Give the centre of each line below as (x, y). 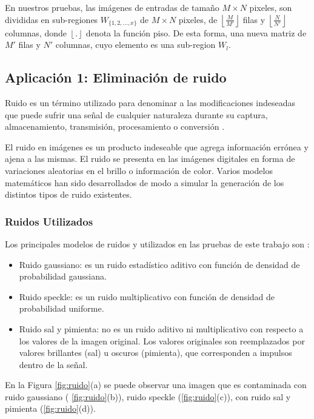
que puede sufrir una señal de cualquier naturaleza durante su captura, (136, 114)
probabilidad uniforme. (62, 308)
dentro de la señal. (53, 364)
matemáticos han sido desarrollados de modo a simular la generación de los (145, 182)
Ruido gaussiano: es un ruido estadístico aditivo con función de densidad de (159, 264)
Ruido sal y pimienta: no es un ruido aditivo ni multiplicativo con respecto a (161, 328)
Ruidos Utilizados (49, 221)
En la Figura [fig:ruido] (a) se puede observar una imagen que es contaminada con (156, 385)
